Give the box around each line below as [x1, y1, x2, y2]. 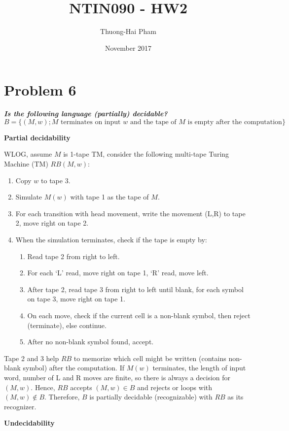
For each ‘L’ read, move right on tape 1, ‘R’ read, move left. [27, 267, 209, 278]
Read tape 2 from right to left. [27, 251, 120, 261]
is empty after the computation [187, 118, 282, 126]
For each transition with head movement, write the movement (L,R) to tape [15, 208, 246, 218]
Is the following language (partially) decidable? [4, 108, 168, 119]
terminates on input [61, 118, 121, 126]
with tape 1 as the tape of [70, 192, 149, 202]
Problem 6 [4, 80, 76, 100]
